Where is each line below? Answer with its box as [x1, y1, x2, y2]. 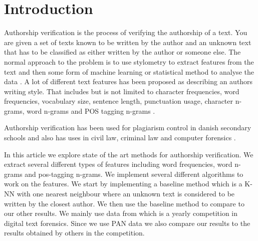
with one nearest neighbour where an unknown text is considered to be [17, 188, 235, 199]
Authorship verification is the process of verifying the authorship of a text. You [4, 27, 247, 38]
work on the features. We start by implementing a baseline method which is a [4, 178, 242, 189]
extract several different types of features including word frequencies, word [4, 159, 232, 169]
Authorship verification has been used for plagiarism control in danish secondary [4, 122, 251, 133]
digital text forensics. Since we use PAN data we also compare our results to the [4, 217, 250, 228]
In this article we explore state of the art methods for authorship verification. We [4, 149, 253, 159]
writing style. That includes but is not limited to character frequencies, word [4, 86, 239, 96]
